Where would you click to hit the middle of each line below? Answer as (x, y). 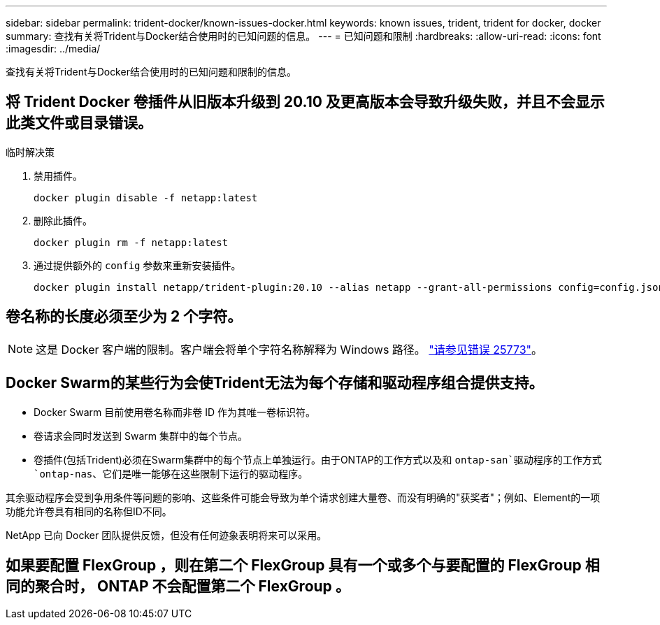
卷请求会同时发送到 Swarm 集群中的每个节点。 (141, 436)
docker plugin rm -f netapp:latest (131, 242)
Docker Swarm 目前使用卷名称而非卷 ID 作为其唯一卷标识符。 (174, 412)
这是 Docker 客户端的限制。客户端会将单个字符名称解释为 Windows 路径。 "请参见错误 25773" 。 (289, 349)
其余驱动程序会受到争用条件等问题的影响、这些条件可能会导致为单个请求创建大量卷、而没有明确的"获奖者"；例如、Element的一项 (303, 497)
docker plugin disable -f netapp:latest (146, 197)
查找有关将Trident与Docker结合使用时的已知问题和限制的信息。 (151, 72)
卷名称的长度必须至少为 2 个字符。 (124, 317)
